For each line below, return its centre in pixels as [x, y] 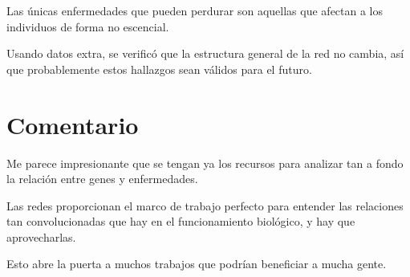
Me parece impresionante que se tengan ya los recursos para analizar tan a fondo [205, 163]
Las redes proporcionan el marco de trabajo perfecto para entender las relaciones [205, 205]
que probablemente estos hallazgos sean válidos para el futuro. [159, 69]
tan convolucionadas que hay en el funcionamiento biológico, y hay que [181, 221]
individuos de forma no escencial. [88, 26]
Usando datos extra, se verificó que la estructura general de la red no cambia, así [205, 53]
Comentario [73, 124]
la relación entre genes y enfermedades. [102, 179]
